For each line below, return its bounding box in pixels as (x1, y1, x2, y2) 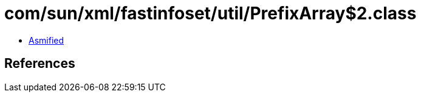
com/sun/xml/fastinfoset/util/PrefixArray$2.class (4, 3, 417, 24)
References (4, 56, 75, 72)
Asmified (29, 35, 64, 45)
